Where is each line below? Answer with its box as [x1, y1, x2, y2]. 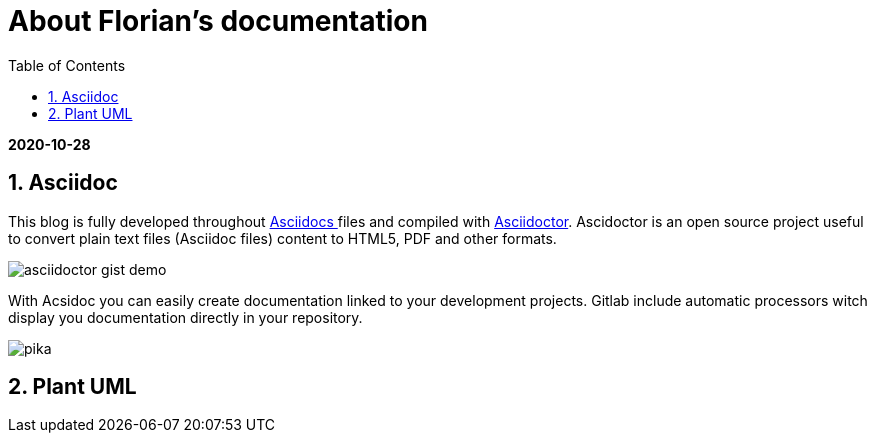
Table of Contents [8, 56, 126, 74]
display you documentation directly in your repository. [8, 308, 363, 326]
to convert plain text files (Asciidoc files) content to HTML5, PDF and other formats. [8, 229, 557, 247]
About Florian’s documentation [8, 4, 428, 38]
